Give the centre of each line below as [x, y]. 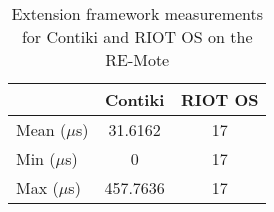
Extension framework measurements [137, 13]
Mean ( [41, 129]
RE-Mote [137, 59]
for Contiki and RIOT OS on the [137, 36]
